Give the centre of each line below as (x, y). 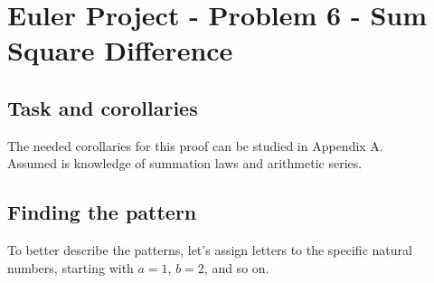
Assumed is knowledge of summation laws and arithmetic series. (185, 163)
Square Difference (120, 50)
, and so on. (236, 267)
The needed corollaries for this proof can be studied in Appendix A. (195, 145)
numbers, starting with (71, 267)
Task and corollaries (103, 107)
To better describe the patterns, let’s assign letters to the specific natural (210, 250)
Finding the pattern (102, 212)
